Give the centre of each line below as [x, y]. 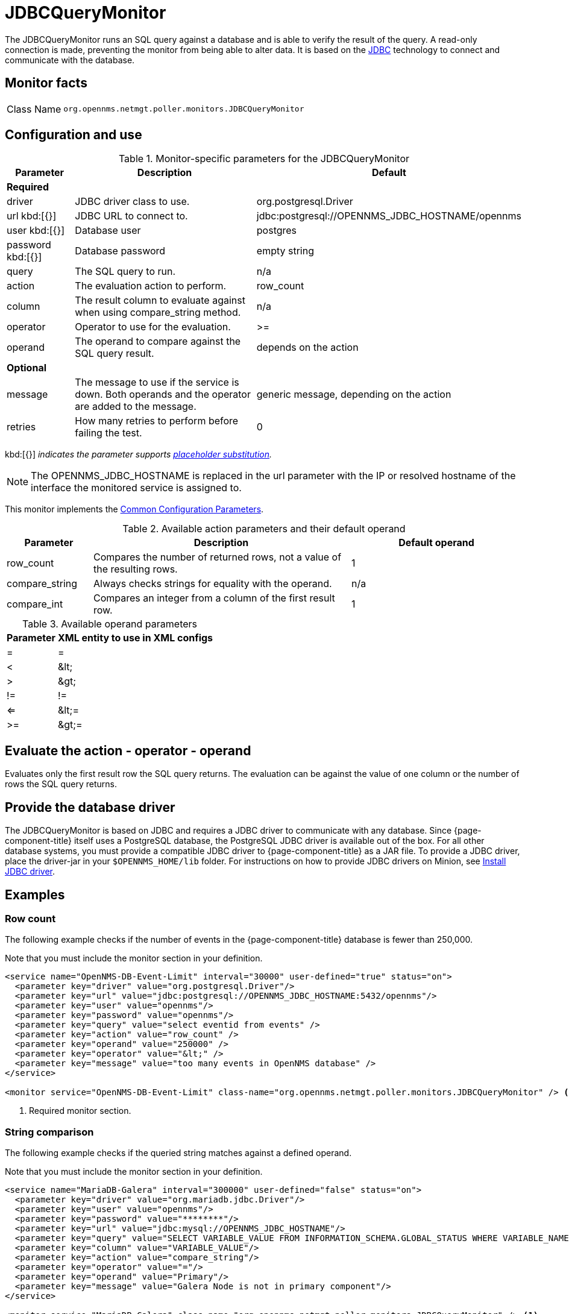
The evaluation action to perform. [151, 286]
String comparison [49, 1132]
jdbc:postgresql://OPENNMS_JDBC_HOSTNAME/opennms [389, 216]
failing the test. [108, 433]
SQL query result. [115, 354]
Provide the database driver [90, 807]
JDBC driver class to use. [132, 202]
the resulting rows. [135, 569]
